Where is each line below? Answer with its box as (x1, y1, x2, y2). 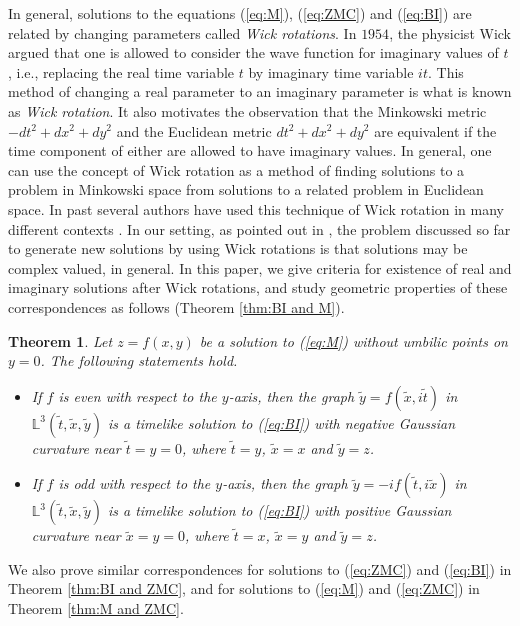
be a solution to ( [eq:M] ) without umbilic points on (199, 330, 508, 351)
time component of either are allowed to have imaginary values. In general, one (8, 140, 492, 161)
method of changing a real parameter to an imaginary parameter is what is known (8, 81, 512, 102)
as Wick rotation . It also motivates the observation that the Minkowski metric (8, 100, 487, 121)
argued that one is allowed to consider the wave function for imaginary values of (8, 42, 499, 63)
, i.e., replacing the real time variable (8, 61, 235, 82)
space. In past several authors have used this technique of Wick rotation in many (8, 198, 505, 219)
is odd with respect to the (58, 473, 211, 494)
